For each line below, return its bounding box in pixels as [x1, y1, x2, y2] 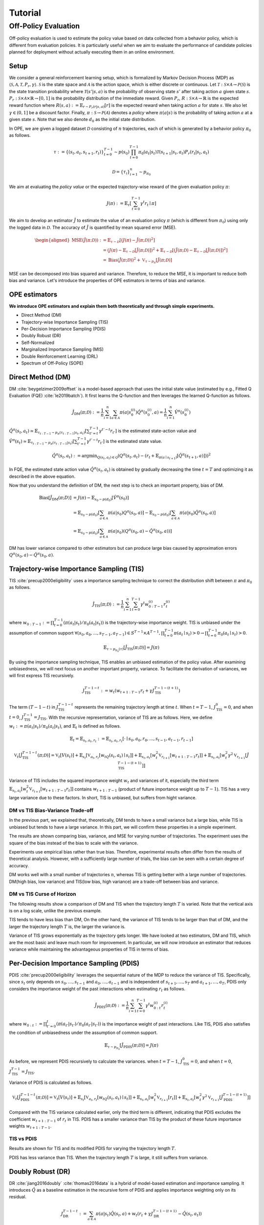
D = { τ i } [112, 169, 131, 176]
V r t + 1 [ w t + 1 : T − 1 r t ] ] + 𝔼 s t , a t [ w [158, 753, 226, 760]
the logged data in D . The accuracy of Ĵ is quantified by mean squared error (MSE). [9, 224, 177, 230]
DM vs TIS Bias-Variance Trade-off [9, 807, 94, 813]
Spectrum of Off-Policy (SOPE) [21, 360, 84, 366]
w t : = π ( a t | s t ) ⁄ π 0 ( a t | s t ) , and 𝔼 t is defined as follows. [9, 723, 121, 730]
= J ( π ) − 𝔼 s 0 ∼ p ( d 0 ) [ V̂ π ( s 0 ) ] [73, 494, 129, 502]
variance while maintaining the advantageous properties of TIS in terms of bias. [9, 946, 170, 952]
